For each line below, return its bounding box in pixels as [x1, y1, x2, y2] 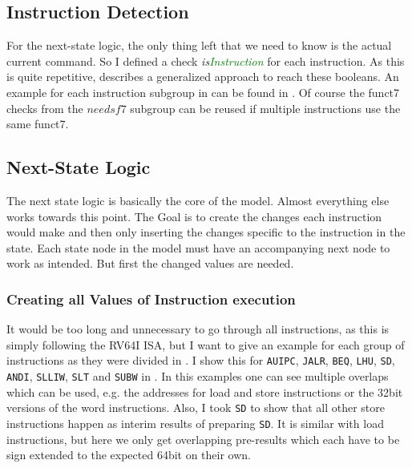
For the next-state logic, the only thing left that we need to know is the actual [6, 37, 392, 54]
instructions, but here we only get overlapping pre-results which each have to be [6, 430, 400, 447]
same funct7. [6, 115, 69, 132]
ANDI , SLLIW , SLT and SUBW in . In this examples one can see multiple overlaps [6, 368, 389, 384]
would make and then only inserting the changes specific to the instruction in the [6, 224, 406, 240]
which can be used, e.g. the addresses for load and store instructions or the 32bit [6, 383, 403, 400]
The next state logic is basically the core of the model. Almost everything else [6, 192, 390, 208]
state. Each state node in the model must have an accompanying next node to [6, 239, 390, 256]
